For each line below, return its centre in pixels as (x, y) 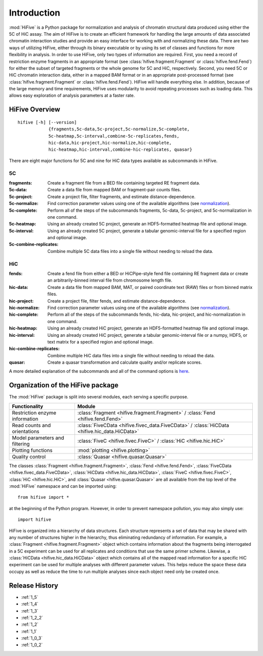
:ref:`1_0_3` (32, 638)
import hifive (34, 520)
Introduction (35, 13)
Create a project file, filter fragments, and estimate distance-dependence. (122, 196)
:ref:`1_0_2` (32, 645)
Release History (34, 585)
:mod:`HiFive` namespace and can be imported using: (63, 486)
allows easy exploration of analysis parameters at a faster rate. (72, 96)
